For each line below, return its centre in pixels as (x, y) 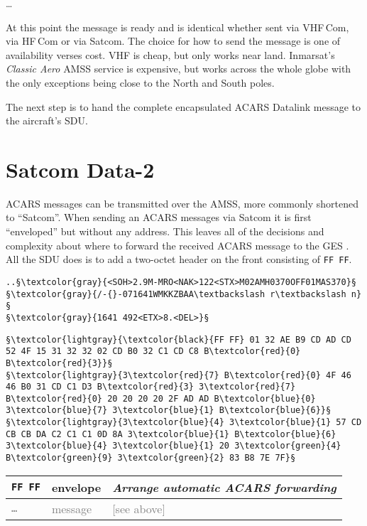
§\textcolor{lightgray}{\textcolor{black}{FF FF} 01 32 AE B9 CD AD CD (179, 339)
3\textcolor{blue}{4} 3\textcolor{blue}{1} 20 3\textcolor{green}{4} (174, 446)
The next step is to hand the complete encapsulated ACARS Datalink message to (183, 106)
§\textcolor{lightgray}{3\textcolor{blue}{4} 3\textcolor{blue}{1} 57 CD (184, 423)
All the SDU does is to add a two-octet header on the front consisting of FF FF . (179, 259)
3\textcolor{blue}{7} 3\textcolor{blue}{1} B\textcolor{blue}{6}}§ (169, 410)
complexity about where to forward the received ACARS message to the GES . (177, 245)
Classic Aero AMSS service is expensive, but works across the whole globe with (179, 69)
